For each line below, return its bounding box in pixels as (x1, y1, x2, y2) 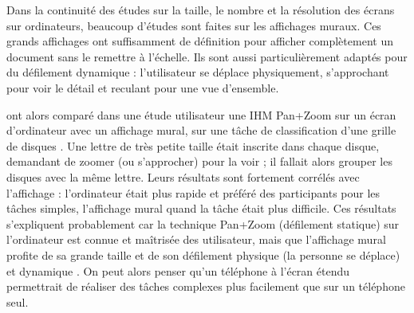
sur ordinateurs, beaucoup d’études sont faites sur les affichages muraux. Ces (6, 17, 381, 33)
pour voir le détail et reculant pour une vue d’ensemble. (6, 79, 279, 96)
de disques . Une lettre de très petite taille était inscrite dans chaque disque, (6, 137, 380, 154)
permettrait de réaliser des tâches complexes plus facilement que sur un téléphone (6, 278, 405, 295)
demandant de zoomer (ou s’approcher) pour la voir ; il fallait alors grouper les (6, 153, 392, 170)
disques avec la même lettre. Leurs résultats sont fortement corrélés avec (6, 168, 360, 185)
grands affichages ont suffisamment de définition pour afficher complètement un (6, 33, 393, 49)
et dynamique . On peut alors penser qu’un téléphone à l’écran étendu (6, 262, 350, 279)
